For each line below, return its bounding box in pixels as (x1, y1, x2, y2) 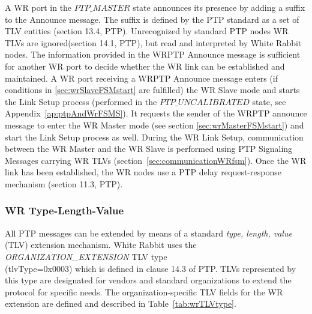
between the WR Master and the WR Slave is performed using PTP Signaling (5, 142, 293, 155)
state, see (252, 95, 286, 107)
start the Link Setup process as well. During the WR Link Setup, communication (5, 130, 304, 143)
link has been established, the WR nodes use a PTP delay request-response (5, 166, 281, 178)
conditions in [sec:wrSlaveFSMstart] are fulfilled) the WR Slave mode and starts (5, 83, 300, 96)
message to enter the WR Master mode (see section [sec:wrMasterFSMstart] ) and (5, 118, 304, 131)
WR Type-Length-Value (5, 203, 124, 218)
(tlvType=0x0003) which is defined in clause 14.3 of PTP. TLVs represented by (5, 262, 296, 274)
